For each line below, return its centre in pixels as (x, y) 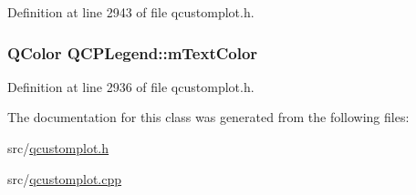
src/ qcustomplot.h (58, 148)
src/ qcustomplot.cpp (65, 178)
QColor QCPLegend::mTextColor (133, 52)
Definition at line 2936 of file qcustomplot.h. (131, 86)
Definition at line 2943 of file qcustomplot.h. (131, 12)
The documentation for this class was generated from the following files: (208, 117)
